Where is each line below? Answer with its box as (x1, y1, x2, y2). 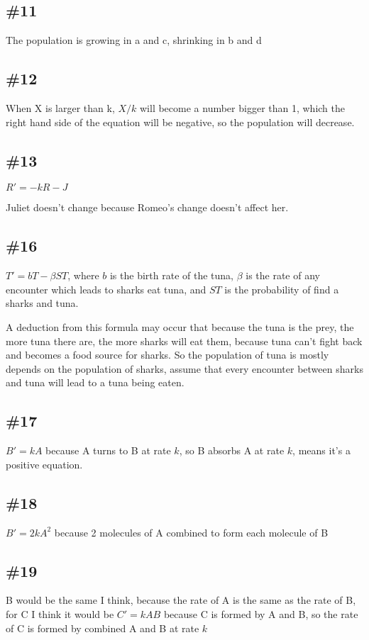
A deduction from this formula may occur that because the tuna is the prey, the (6, 319, 354, 334)
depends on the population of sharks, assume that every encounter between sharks (6, 361, 363, 376)
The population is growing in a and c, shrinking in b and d (6, 33, 262, 47)
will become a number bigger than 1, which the (139, 101, 346, 115)
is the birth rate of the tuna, (109, 268, 233, 283)
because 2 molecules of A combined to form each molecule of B (54, 524, 329, 539)
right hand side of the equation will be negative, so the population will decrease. (6, 114, 355, 129)
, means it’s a (292, 443, 351, 458)
